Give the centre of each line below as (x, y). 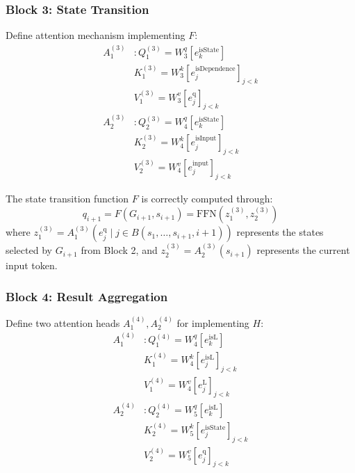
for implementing (213, 322)
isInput (206, 139)
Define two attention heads (63, 322)
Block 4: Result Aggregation (87, 296)
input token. (32, 265)
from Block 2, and (119, 250)
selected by (29, 250)
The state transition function (67, 198)
